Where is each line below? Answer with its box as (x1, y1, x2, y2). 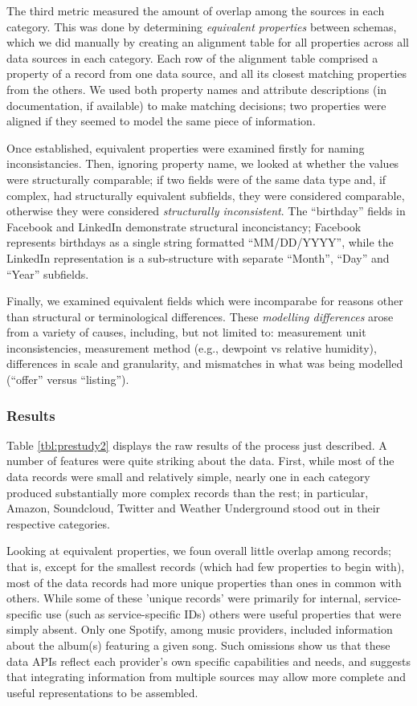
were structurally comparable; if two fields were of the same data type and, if (6, 170, 386, 187)
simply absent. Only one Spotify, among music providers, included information (6, 621, 393, 638)
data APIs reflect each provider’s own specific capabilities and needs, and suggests (6, 652, 411, 669)
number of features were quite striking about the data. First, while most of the (6, 452, 395, 469)
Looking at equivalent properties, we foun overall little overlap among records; (6, 542, 391, 559)
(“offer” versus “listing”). (6, 371, 129, 388)
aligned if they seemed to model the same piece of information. (6, 112, 316, 129)
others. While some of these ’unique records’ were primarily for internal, (6, 590, 362, 606)
